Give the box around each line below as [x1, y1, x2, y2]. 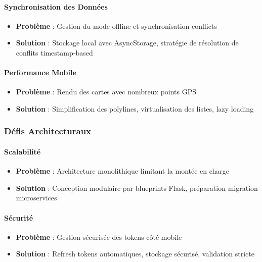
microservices [16, 192, 57, 203]
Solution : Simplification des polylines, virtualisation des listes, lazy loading [16, 103, 254, 114]
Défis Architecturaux [4, 125, 92, 137]
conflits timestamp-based [16, 47, 93, 58]
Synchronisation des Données [4, 1, 108, 12]
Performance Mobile [4, 67, 76, 78]
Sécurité [4, 212, 33, 223]
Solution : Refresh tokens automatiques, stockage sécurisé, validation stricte [16, 248, 254, 259]
